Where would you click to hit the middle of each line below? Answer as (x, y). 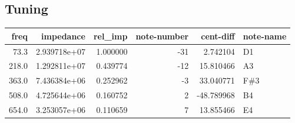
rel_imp (110, 36)
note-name (265, 36)
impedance (63, 36)
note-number (162, 36)
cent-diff (218, 36)
